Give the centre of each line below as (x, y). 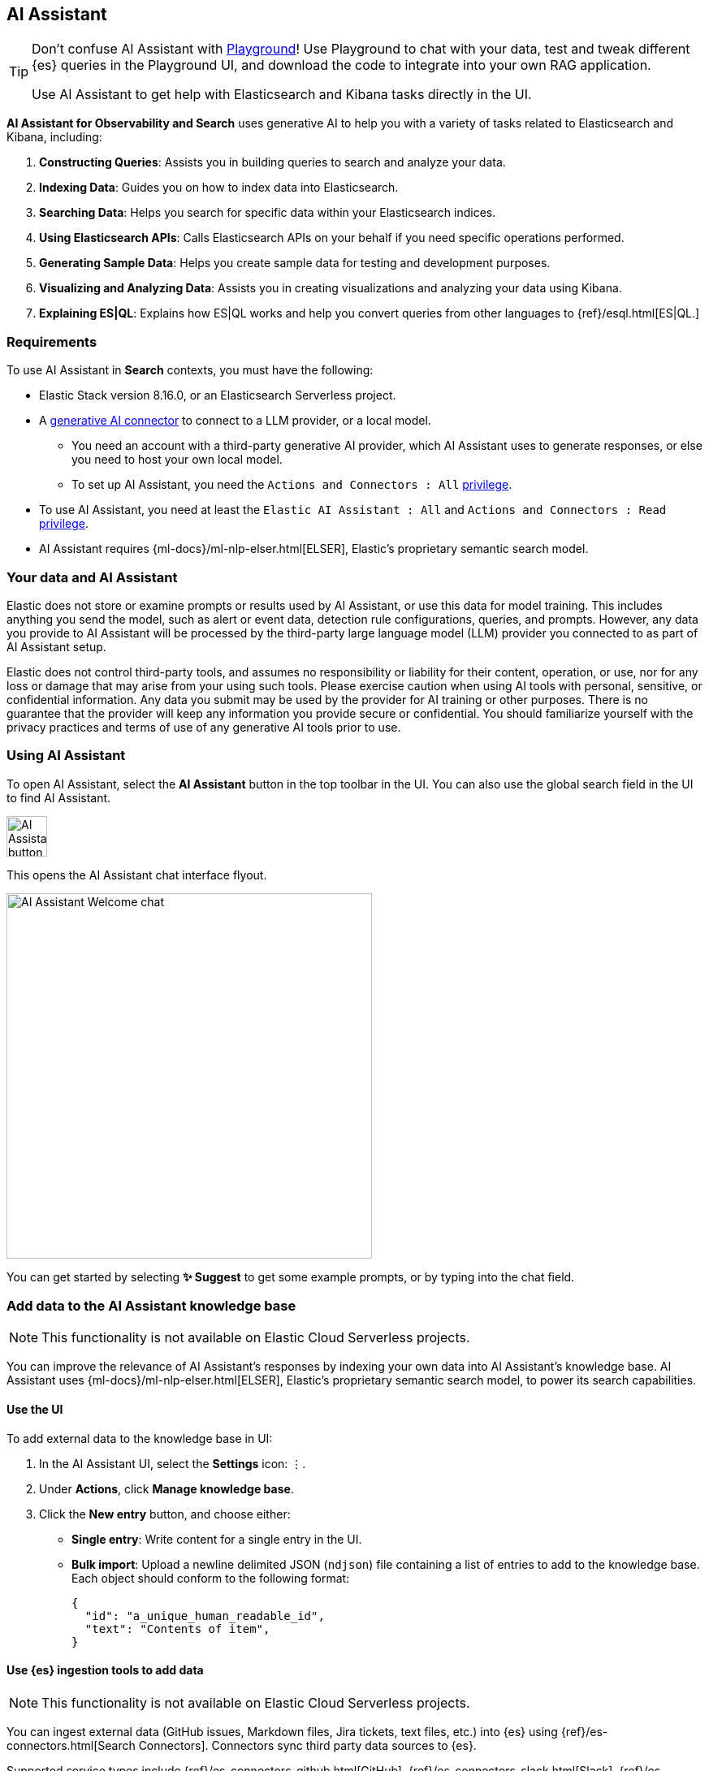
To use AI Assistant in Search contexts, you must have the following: (190, 370)
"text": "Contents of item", (177, 1628)
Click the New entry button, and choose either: (165, 1514)
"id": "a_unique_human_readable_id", (205, 1615)
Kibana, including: (54, 137)
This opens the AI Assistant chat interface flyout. (137, 875)
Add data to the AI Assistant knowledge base (151, 1306)
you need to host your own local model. (177, 460)
